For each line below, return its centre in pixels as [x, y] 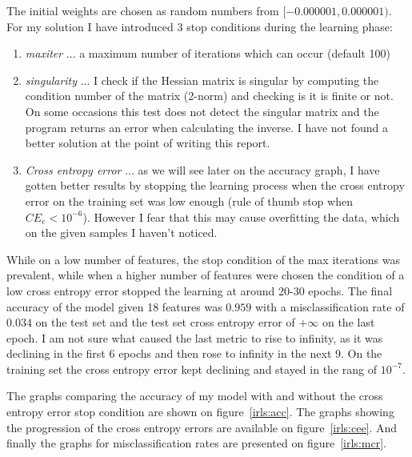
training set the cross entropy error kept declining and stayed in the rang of [192, 369]
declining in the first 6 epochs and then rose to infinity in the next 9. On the [194, 353]
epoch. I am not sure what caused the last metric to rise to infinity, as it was [195, 337]
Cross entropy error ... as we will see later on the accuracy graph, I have [202, 169]
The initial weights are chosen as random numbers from [143, 10]
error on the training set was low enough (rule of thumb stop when [189, 200]
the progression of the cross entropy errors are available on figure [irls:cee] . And [202, 427]
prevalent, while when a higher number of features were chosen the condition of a [206, 275]
